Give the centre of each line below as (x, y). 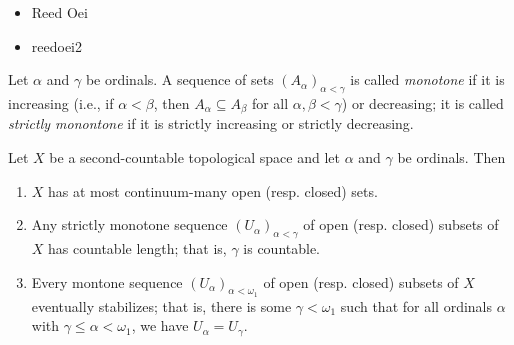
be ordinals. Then (451, 157)
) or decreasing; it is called (422, 102)
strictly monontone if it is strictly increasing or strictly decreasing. (211, 123)
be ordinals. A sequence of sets (179, 79)
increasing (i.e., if (61, 102)
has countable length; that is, (137, 248)
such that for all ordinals (416, 305)
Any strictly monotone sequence (129, 224)
